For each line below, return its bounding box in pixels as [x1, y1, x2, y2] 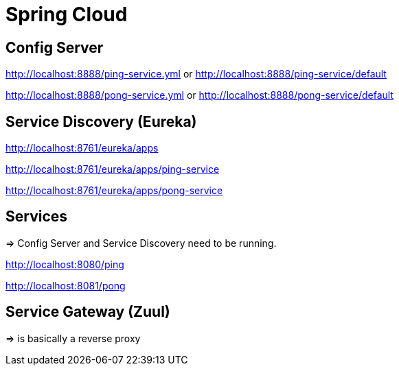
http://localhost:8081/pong [5, 279, 126, 291]
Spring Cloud [5, 3, 128, 26]
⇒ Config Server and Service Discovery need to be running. [5, 237, 277, 249]
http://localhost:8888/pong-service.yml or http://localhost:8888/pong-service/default [5, 89, 394, 101]
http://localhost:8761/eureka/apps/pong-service [5, 184, 223, 197]
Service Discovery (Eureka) [5, 112, 197, 130]
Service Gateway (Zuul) [5, 303, 170, 321]
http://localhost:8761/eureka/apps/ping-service [5, 163, 220, 176]
